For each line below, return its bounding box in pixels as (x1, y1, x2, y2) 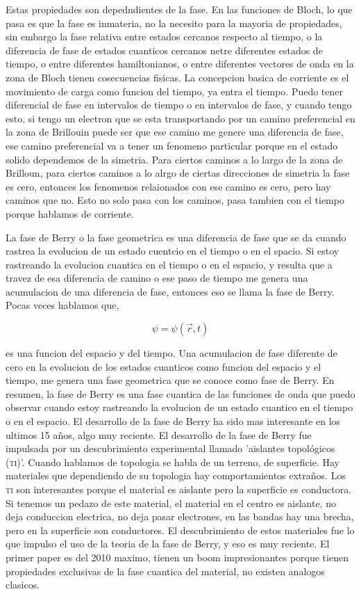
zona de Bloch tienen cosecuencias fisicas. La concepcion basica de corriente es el (6, 70, 349, 84)
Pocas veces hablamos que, (6, 298, 119, 312)
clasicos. (6, 577, 40, 592)
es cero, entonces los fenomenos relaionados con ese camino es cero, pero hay (6, 179, 331, 193)
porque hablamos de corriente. (6, 206, 134, 220)
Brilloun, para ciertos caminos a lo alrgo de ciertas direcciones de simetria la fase (6, 166, 350, 180)
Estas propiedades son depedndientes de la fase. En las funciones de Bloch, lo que (6, 2, 353, 16)
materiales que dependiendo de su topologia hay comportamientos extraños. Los (6, 468, 346, 483)
